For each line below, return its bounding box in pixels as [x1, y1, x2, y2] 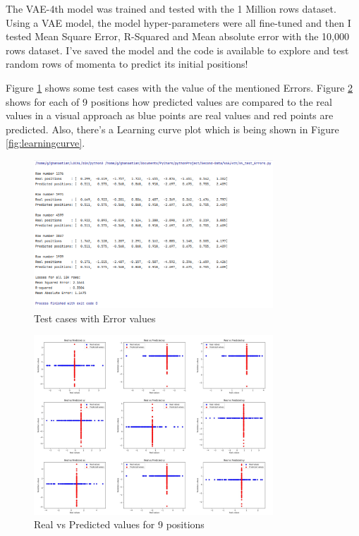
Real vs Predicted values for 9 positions [34, 517, 205, 532]
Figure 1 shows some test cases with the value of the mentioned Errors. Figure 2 [6, 80, 353, 95]
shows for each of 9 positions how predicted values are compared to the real [6, 94, 332, 109]
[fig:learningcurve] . [6, 135, 85, 150]
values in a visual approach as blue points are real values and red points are [6, 108, 334, 123]
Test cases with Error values [34, 310, 156, 325]
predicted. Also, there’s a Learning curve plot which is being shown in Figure [6, 121, 339, 136]
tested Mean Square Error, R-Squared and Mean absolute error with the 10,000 [6, 29, 350, 44]
